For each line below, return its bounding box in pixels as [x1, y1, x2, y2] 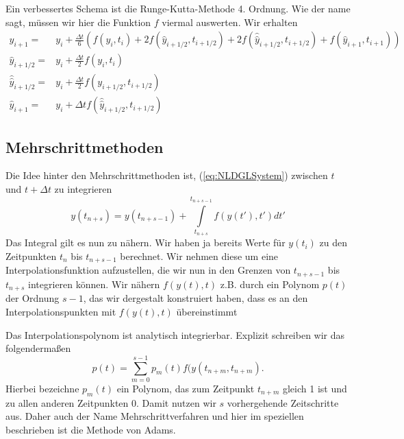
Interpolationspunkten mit [5, 304, 116, 318]
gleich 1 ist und [282, 381, 347, 395]
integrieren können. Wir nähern [28, 276, 160, 291]
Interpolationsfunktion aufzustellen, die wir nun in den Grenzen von [5, 263, 291, 277]
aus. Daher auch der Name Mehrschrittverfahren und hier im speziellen [5, 409, 304, 423]
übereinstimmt [176, 304, 238, 318]
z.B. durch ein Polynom [220, 276, 320, 291]
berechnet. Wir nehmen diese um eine [120, 249, 279, 263]
